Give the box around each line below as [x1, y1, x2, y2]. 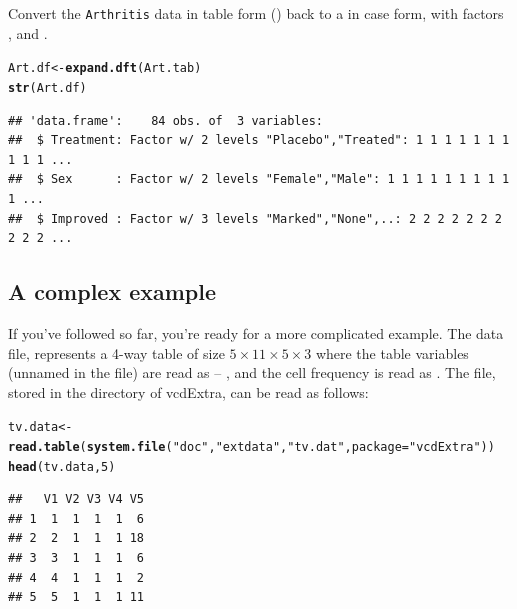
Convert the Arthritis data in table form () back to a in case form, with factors [8, 3, 504, 23]
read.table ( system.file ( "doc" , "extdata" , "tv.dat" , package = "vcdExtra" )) [8, 439, 495, 454]
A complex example [8, 276, 217, 307]
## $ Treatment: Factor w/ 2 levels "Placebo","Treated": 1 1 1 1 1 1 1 [8, 133, 510, 148]
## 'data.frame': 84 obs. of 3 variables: [8, 113, 323, 128]
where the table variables [315, 342, 469, 363]
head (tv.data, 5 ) [8, 459, 116, 474]
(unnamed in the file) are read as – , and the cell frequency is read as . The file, [8, 362, 496, 383]
